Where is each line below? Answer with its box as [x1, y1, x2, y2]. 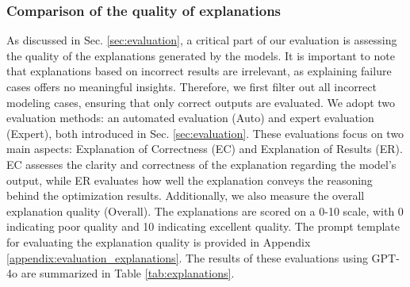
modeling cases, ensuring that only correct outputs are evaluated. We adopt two [6, 94, 396, 110]
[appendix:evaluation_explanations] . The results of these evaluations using [6, 249, 368, 266]
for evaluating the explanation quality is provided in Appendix [6, 233, 311, 250]
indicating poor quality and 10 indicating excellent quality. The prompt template [6, 218, 400, 235]
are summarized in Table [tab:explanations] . [21, 265, 235, 281]
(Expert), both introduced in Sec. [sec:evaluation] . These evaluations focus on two [6, 124, 404, 141]
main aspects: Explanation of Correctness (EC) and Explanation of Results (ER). [6, 140, 403, 157]
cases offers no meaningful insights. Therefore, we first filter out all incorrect [6, 78, 377, 94]
